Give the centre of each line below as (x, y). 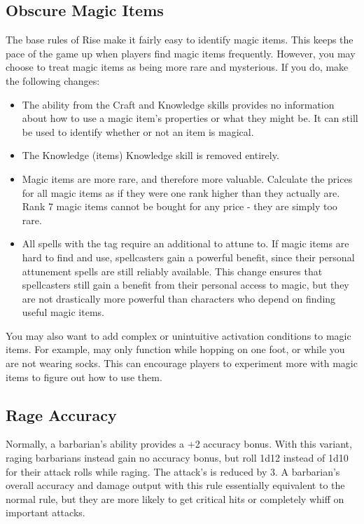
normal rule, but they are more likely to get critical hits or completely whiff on (175, 498)
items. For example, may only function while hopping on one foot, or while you (175, 349)
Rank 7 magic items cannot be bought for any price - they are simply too (180, 206)
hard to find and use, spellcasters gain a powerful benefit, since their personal (188, 257)
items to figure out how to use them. (84, 377)
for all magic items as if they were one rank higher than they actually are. (181, 192)
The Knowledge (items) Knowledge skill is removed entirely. (150, 155)
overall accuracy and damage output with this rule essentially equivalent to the (175, 485)
